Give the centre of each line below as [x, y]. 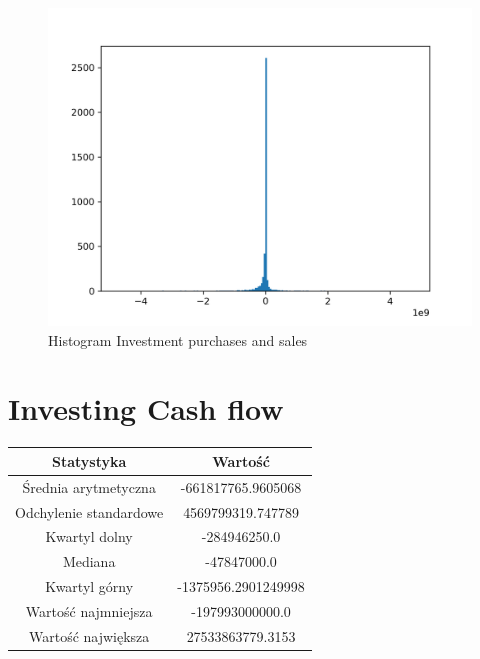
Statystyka [89, 460]
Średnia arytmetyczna [89, 486]
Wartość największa [89, 635]
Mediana [89, 561]
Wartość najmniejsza [89, 610]
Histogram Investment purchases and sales [178, 339]
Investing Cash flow [146, 408]
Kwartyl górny [89, 586]
